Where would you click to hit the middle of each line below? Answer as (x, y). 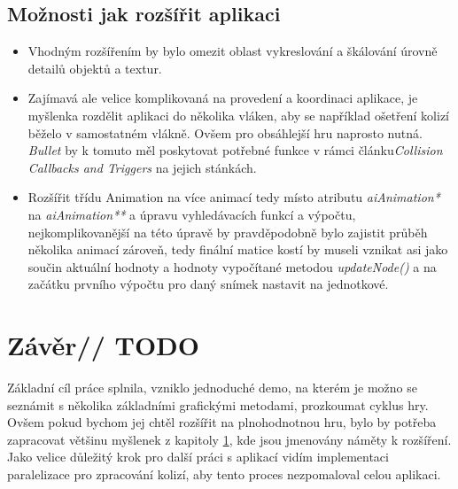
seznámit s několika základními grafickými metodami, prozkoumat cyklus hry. (218, 404)
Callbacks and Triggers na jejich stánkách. (142, 167)
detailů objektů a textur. (95, 68)
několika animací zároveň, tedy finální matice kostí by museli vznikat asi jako (238, 249)
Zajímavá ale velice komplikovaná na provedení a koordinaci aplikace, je (223, 98)
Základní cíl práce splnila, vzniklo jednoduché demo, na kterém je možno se (213, 388)
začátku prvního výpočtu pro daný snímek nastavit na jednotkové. (208, 284)
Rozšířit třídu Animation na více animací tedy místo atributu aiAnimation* (234, 197)
